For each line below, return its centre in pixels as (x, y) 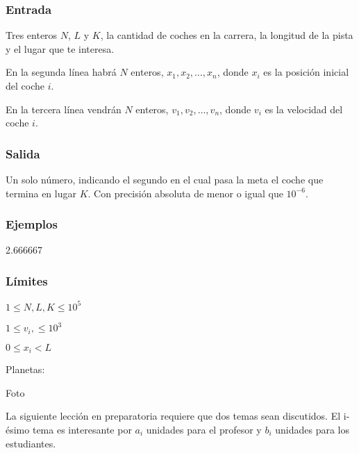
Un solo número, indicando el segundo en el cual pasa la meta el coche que (165, 179)
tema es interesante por (82, 429)
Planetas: (25, 369)
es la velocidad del (304, 109)
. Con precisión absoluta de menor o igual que (185, 193)
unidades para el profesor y (204, 429)
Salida (23, 153)
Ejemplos (32, 224)
